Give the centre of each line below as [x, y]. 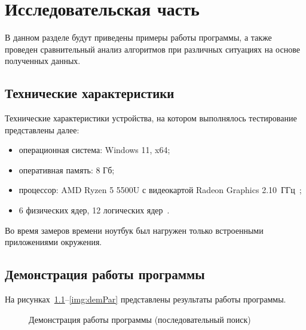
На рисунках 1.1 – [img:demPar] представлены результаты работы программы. [146, 299]
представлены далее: [42, 129]
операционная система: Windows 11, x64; [94, 150]
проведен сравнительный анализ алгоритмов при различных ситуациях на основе [152, 49]
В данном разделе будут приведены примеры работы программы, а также [138, 37]
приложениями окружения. [53, 242]
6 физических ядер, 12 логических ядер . [94, 210]
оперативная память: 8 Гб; [67, 169]
